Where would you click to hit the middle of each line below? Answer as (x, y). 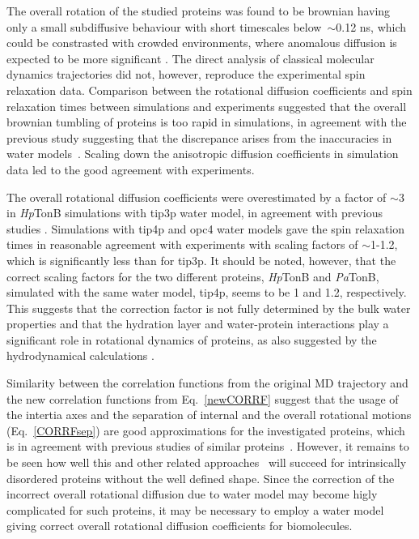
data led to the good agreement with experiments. (131, 169)
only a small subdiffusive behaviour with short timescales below (164, 26)
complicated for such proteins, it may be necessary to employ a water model (195, 509)
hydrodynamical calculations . (80, 355)
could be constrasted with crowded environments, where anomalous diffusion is (202, 43)
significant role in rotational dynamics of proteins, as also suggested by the (192, 339)
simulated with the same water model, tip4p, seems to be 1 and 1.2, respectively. (207, 292)
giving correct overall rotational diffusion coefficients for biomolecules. (180, 526)
